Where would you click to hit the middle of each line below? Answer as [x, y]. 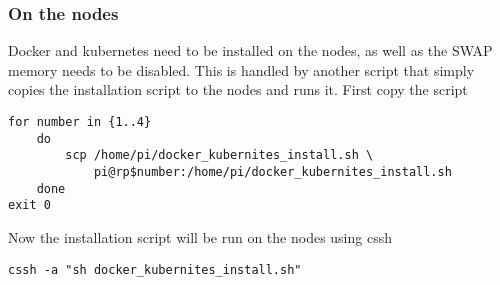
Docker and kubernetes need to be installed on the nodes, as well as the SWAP [250, 50]
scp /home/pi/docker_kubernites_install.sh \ [219, 155]
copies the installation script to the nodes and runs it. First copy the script [238, 89]
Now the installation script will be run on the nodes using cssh [200, 236]
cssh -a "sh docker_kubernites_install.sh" [155, 269]
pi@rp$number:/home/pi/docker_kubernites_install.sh [272, 171]
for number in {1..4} [80, 122]
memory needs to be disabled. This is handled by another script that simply [241, 69]
